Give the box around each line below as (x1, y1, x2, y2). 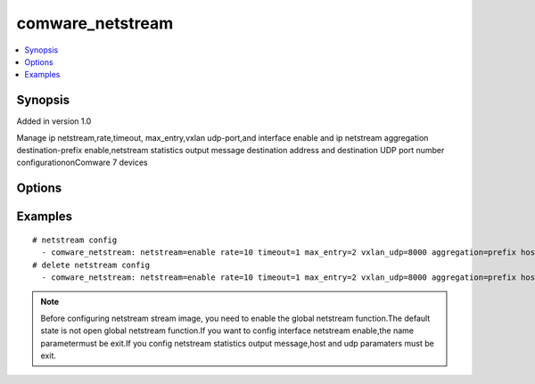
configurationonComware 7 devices (16, 157, 149, 168)
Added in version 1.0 (16, 116, 92, 127)
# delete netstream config (32, 259, 151, 270)
